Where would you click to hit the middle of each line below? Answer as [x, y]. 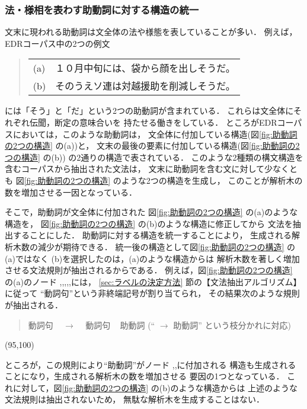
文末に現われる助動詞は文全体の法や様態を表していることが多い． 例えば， [151, 32]
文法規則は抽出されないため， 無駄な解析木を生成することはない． [135, 399]
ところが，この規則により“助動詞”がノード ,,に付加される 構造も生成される [151, 364]
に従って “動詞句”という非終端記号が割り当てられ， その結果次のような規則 [152, 293]
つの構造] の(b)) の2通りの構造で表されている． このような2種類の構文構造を [154, 157]
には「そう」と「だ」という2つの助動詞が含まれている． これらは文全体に [149, 111]
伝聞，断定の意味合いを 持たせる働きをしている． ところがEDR [153, 122]
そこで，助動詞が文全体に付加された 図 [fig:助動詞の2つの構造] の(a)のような [151, 212]
